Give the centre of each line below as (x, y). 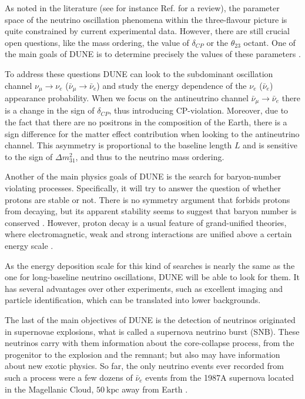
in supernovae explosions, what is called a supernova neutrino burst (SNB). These (152, 331)
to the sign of (29, 156)
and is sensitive (270, 145)
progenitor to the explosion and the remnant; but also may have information (143, 354)
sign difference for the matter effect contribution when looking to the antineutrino (152, 133)
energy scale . (29, 245)
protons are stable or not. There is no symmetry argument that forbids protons (148, 199)
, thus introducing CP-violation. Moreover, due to (199, 110)
